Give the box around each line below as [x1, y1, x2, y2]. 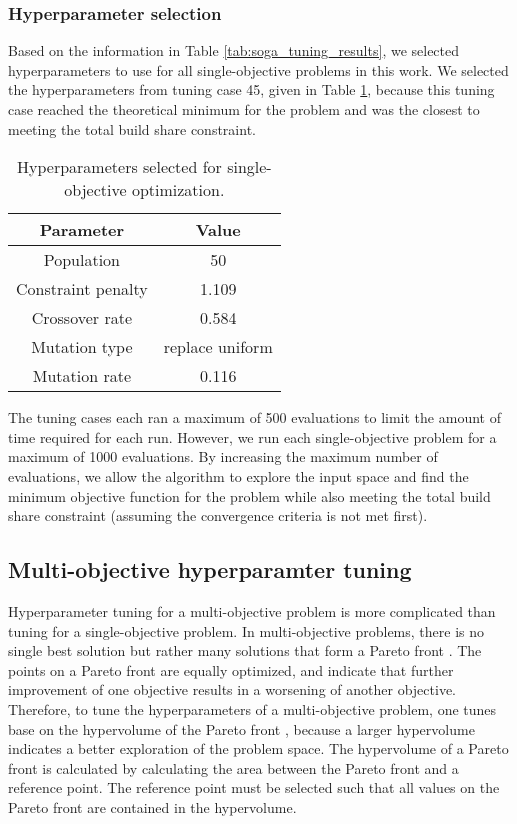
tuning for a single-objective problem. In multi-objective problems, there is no [8, 620, 485, 641]
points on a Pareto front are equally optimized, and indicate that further [8, 659, 454, 680]
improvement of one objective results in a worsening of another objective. [8, 679, 456, 700]
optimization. [131, 178, 225, 202]
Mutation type [31, 335, 133, 359]
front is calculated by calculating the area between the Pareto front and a [8, 757, 459, 778]
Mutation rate [32, 364, 131, 388]
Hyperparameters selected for [17, 155, 222, 179]
